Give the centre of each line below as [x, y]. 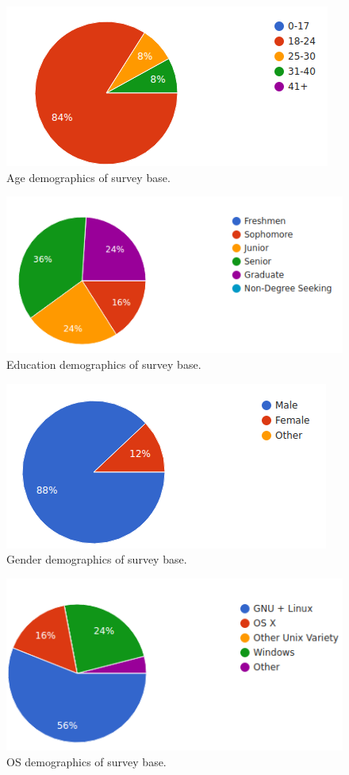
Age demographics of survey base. [88, 177]
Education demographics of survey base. [104, 364]
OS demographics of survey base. [86, 761]
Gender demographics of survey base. [97, 559]
